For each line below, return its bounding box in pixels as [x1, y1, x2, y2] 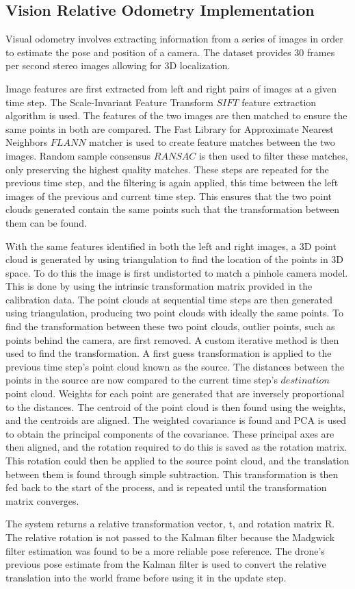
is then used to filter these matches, [198, 148, 348, 162]
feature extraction [241, 95, 317, 109]
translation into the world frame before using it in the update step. [5, 570, 287, 584]
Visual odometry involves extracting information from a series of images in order [5, 32, 343, 46]
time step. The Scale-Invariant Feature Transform [5, 95, 213, 109]
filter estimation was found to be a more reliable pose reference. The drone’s [5, 543, 325, 557]
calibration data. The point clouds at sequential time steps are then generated [5, 292, 332, 306]
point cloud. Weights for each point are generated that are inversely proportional [5, 386, 345, 401]
